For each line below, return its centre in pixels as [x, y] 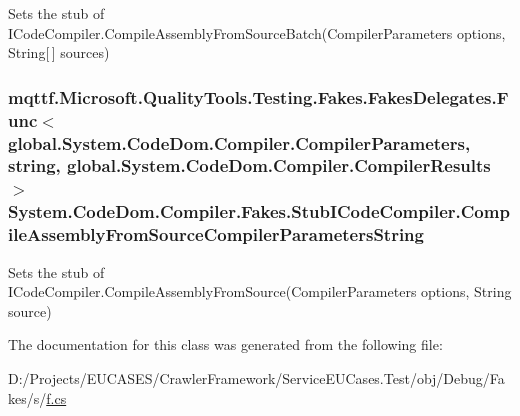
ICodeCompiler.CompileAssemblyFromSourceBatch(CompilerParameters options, [257, 32]
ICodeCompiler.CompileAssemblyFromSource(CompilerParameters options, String [260, 291]
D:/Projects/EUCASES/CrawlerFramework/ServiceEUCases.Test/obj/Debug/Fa [256, 377]
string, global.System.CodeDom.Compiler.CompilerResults [249, 165]
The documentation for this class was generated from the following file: [225, 344]
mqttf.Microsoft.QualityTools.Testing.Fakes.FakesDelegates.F [258, 96]
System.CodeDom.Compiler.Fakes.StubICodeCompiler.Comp [259, 211]
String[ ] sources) [59, 52]
